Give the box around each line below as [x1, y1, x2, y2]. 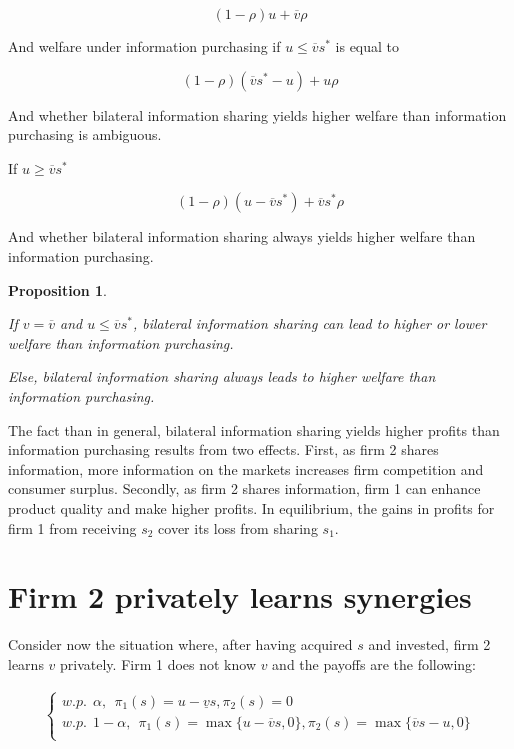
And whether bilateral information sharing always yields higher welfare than [8, 226, 476, 247]
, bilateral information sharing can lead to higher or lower [132, 313, 487, 334]
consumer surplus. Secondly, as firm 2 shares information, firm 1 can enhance [8, 478, 481, 499]
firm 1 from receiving [8, 517, 137, 538]
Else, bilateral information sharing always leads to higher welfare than [8, 366, 436, 387]
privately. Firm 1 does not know [60, 653, 256, 674]
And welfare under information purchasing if [8, 36, 281, 56]
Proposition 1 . [8, 279, 107, 300]
